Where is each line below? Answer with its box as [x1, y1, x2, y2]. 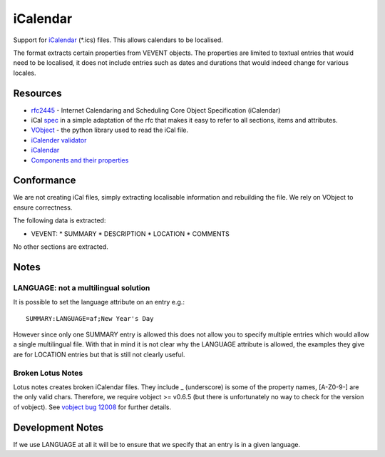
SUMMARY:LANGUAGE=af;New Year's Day [26, 314, 154, 322]
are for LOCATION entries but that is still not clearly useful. [13, 350, 185, 359]
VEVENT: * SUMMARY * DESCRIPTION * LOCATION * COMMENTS [31, 229, 230, 238]
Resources [13, 87, 62, 99]
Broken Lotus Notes [13, 368, 83, 378]
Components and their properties [31, 155, 129, 164]
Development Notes [13, 421, 103, 433]
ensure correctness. [13, 203, 73, 212]
